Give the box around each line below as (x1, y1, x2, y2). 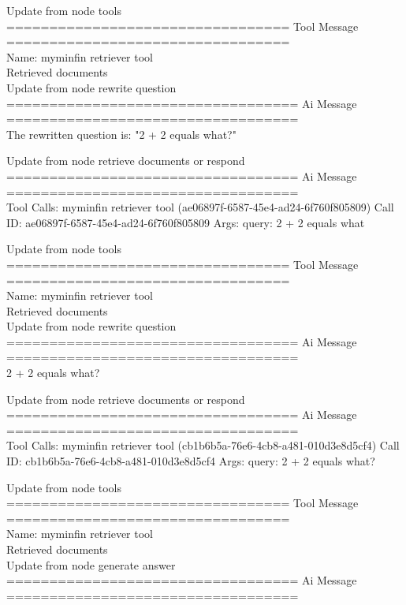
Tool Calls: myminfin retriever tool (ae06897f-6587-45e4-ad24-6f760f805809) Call (6, 199, 394, 215)
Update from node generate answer (6, 556, 176, 573)
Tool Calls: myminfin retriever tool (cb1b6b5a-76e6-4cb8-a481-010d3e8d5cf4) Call (6, 437, 400, 454)
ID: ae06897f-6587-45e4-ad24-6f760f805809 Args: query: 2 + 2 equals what (6, 214, 365, 230)
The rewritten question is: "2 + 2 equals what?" (6, 125, 237, 142)
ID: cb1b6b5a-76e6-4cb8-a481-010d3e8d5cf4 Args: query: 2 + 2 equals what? (6, 453, 375, 469)
